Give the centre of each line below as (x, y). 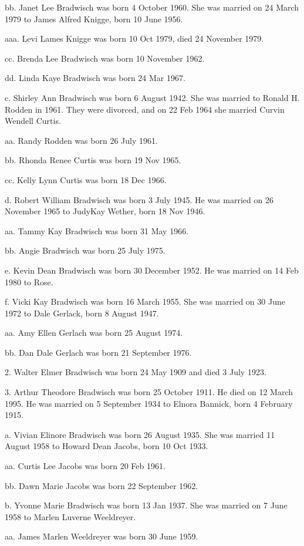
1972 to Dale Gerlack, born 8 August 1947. (82, 313)
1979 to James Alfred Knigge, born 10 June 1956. (94, 18)
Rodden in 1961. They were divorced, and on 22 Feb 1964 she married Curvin (145, 109)
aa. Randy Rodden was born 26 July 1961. (81, 140)
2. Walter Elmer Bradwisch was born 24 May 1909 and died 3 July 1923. (136, 372)
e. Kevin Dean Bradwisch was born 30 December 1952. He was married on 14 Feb (152, 270)
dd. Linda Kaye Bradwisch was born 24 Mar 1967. (95, 78)
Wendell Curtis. (33, 121)
